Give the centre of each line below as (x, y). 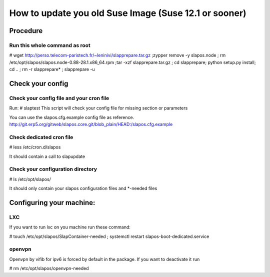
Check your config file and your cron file (59, 98)
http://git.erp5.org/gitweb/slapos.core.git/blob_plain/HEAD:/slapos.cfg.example (91, 124)
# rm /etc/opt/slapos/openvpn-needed (49, 268)
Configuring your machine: (52, 202)
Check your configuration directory (53, 169)
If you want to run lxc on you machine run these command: (70, 227)
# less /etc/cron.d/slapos (35, 147)
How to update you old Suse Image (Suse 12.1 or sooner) (128, 13)
